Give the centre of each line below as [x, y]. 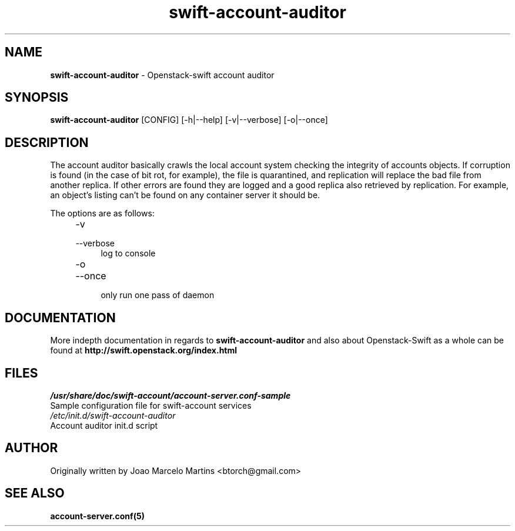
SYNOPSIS [37, 98]
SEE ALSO [35, 493]
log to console [128, 253]
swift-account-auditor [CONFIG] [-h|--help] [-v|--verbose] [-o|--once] [189, 120]
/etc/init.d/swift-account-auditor [113, 415]
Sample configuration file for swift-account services [151, 405]
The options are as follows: [102, 213]
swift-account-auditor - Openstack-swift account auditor [162, 75]
